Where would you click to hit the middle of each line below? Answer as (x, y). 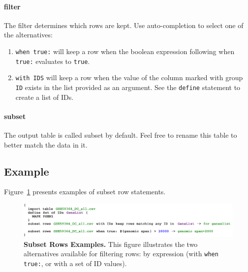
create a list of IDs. (45, 97)
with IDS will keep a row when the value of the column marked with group (129, 77)
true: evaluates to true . (53, 61)
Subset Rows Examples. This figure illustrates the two (111, 244)
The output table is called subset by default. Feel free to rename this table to (121, 135)
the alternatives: (28, 35)
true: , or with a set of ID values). (75, 263)
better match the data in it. (46, 144)
